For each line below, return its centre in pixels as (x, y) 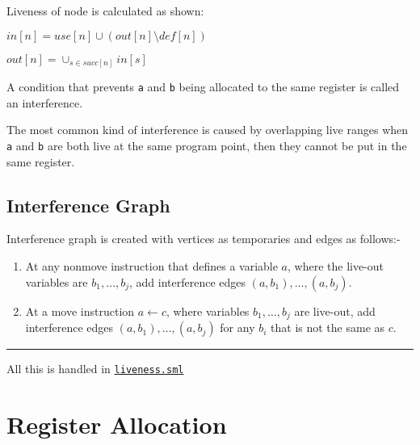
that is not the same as (328, 327)
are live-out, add (335, 311)
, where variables (208, 311)
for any (237, 327)
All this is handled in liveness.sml (95, 369)
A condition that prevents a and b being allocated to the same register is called (203, 87)
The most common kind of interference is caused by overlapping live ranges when (208, 130)
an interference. (45, 102)
